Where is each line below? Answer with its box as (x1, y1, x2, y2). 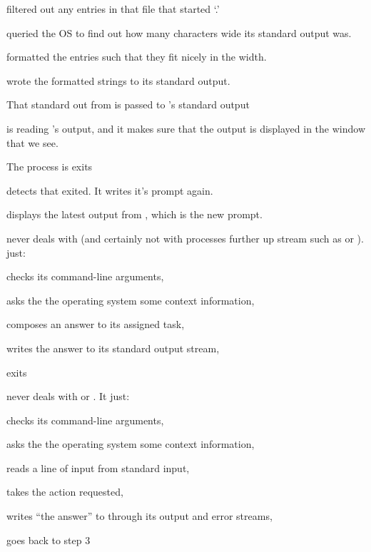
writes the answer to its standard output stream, (6, 340, 220, 355)
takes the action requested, (6, 484, 123, 499)
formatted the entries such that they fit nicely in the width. (6, 49, 267, 64)
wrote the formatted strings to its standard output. (6, 73, 230, 88)
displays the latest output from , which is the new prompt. (6, 207, 263, 222)
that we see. (6, 135, 59, 150)
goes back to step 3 (6, 532, 91, 547)
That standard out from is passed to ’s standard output (6, 97, 250, 112)
